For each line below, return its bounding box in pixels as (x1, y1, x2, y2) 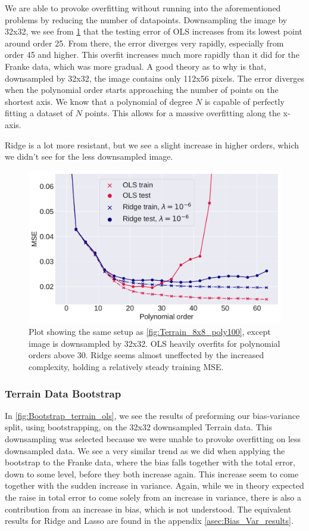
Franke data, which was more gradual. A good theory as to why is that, (5, 60, 267, 72)
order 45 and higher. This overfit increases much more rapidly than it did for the (5, 48, 299, 61)
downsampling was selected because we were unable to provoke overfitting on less (5, 432, 301, 445)
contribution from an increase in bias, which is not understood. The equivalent (5, 502, 292, 515)
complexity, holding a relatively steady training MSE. (29, 360, 224, 372)
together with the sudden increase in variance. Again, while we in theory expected (5, 479, 304, 492)
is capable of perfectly (204, 95, 285, 107)
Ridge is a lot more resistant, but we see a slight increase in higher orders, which (5, 138, 299, 151)
